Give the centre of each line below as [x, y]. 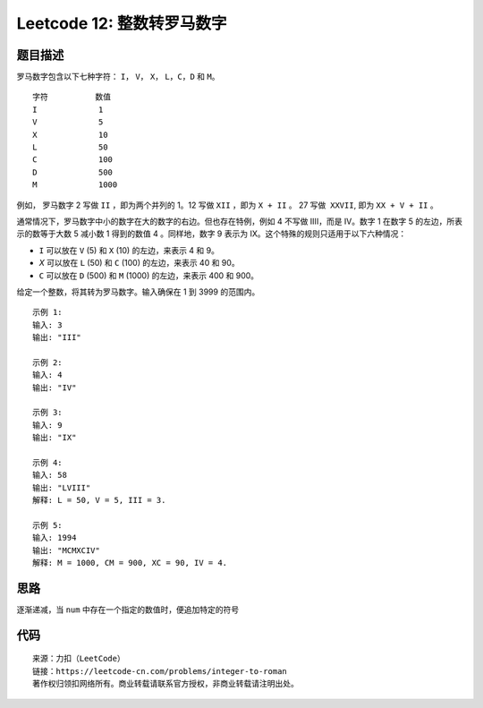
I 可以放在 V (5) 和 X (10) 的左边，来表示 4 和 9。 [129, 250]
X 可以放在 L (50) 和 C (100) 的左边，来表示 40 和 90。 [140, 263]
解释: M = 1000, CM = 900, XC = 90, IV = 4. [130, 563]
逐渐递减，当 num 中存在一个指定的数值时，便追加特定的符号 [128, 610]
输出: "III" [57, 337]
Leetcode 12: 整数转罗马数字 [122, 23]
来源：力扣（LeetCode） [79, 659]
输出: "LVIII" [62, 487]
